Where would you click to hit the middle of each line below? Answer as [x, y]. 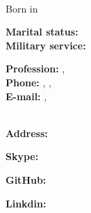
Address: [27, 133]
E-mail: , [26, 96]
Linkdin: [26, 203]
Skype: [22, 156]
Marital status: [42, 32]
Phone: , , [28, 82]
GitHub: [26, 179]
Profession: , [35, 69]
